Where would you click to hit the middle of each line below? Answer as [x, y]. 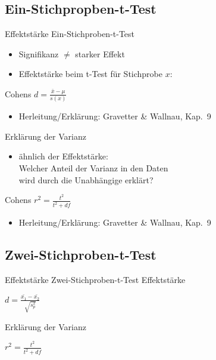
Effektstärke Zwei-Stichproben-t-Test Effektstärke [95, 280]
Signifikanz [39, 53]
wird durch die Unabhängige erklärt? [86, 179]
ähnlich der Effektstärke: [63, 156]
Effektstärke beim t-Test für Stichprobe [90, 74]
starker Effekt [100, 53]
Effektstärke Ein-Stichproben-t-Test [70, 34]
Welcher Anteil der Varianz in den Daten [93, 168]
